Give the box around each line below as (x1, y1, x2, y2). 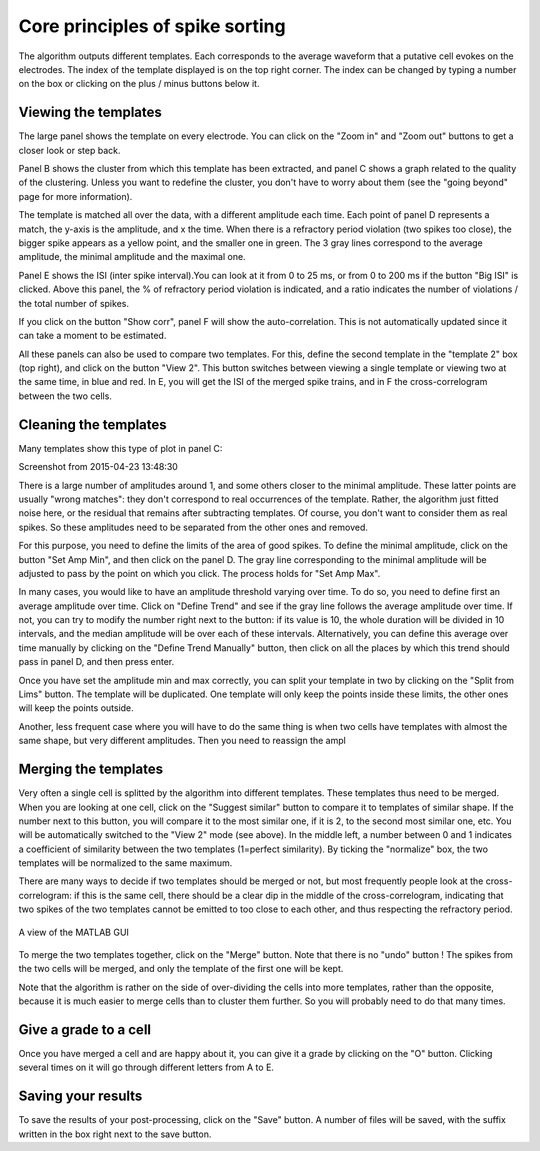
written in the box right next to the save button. (18, 1128, 212, 1140)
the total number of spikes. (18, 297, 130, 309)
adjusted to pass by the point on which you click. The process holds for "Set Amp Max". (18, 567, 381, 579)
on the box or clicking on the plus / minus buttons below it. (18, 78, 260, 90)
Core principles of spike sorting (18, 15, 286, 37)
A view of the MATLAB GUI (18, 926, 130, 938)
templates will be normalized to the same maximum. (18, 857, 233, 869)
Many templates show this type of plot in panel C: (18, 442, 223, 454)
